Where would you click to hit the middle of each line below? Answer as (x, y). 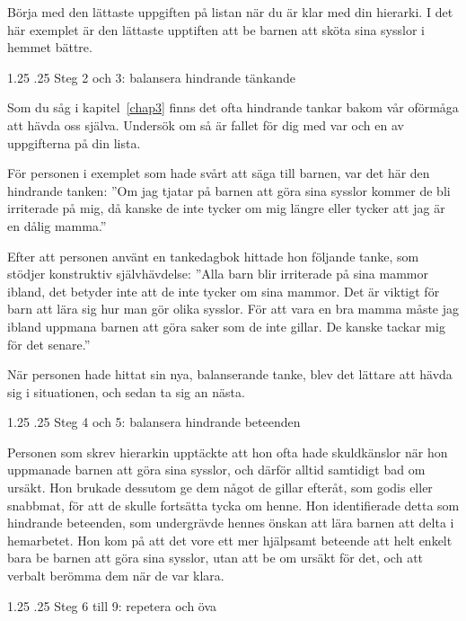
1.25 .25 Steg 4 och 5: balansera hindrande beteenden (154, 422)
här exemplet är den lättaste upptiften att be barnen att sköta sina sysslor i (216, 29)
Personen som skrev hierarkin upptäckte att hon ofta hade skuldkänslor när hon (228, 452)
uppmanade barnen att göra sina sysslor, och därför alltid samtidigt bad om (216, 470)
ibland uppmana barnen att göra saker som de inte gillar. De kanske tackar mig (226, 326)
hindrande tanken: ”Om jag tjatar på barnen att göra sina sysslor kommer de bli (229, 190)
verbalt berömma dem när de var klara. (116, 576)
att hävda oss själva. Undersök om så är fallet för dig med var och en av (206, 124)
